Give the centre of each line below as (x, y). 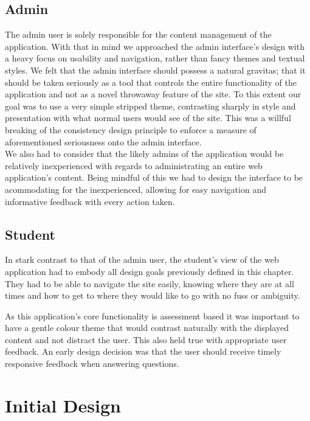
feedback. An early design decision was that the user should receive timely (143, 351)
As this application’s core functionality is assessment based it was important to (152, 315)
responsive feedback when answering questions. (92, 364)
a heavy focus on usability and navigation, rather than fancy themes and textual (155, 58)
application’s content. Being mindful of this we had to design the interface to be (154, 177)
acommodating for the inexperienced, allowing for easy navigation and (136, 189)
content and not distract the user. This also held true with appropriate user (146, 339)
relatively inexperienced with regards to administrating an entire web (134, 165)
